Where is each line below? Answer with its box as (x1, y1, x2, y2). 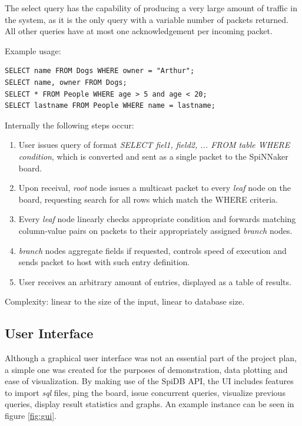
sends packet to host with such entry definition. (18, 256, 190, 268)
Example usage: (5, 44, 61, 57)
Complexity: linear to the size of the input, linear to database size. (5, 295, 245, 308)
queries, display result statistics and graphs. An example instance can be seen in (5, 398, 294, 410)
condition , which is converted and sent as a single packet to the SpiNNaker (18, 150, 288, 162)
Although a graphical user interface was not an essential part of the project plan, (5, 352, 297, 364)
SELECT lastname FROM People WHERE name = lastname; (5, 101, 215, 110)
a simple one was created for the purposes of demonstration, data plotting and (5, 363, 288, 375)
